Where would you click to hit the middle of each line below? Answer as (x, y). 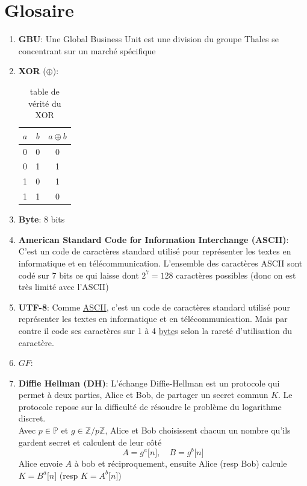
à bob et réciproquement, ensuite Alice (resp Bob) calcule (181, 463)
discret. (32, 418)
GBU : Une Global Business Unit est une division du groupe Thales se (148, 39)
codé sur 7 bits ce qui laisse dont (79, 275)
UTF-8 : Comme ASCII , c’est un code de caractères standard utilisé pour (154, 307)
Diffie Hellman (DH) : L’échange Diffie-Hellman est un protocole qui (149, 383)
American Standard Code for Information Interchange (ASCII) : (153, 239)
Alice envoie (40, 463)
